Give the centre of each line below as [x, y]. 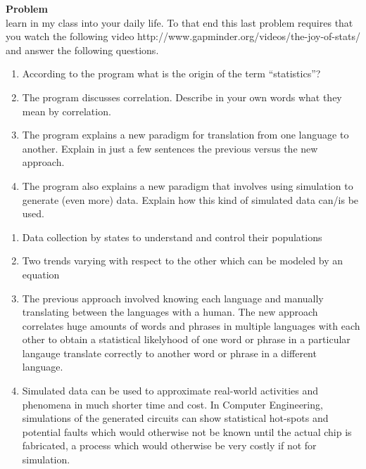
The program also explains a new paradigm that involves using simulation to [188, 185]
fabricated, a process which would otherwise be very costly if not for [169, 445]
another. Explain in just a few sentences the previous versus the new [170, 148]
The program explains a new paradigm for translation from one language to [185, 135]
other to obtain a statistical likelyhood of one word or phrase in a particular [186, 339]
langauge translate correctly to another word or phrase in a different [169, 353]
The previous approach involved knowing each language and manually [173, 298]
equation [41, 274]
